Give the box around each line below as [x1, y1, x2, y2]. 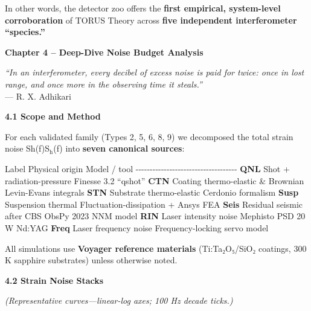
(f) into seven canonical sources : [53, 142, 185, 155]
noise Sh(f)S [5, 142, 50, 155]
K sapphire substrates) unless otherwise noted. [5, 254, 178, 266]
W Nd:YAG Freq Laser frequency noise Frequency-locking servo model [5, 221, 269, 234]
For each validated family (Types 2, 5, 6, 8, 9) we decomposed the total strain [5, 130, 293, 143]
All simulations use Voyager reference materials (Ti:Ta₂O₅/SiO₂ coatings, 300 [5, 242, 307, 254]
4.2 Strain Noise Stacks [5, 274, 104, 286]
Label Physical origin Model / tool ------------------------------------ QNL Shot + [5, 162, 290, 175]
